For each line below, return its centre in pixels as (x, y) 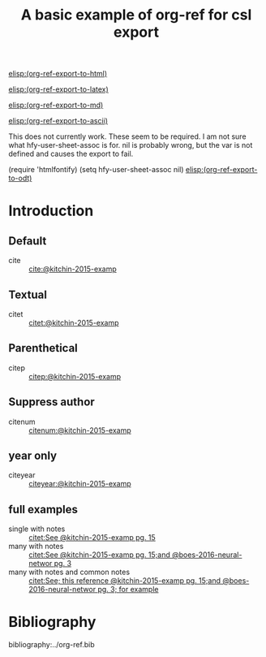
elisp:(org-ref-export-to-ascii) (58, 121)
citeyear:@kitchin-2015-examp (80, 484)
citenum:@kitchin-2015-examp (80, 430)
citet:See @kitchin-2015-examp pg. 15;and (99, 555)
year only (33, 456)
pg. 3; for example (128, 590)
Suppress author (51, 402)
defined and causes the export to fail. (71, 154)
